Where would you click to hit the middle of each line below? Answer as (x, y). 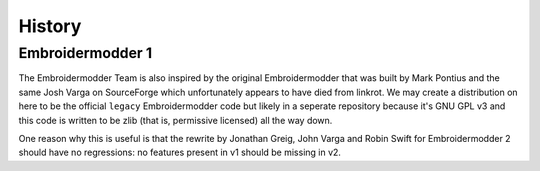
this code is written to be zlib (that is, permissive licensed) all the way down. (175, 120)
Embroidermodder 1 (85, 53)
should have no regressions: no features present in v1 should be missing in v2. (180, 152)
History (50, 26)
